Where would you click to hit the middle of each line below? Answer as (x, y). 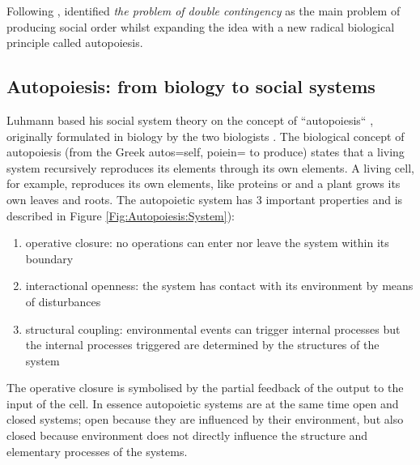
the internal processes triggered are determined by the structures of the (202, 345)
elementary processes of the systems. (97, 451)
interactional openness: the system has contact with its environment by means (219, 286)
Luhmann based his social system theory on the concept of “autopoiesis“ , (190, 119)
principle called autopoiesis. (75, 43)
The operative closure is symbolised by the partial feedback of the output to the (205, 388)
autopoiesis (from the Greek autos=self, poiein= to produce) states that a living (206, 152)
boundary (49, 258)
